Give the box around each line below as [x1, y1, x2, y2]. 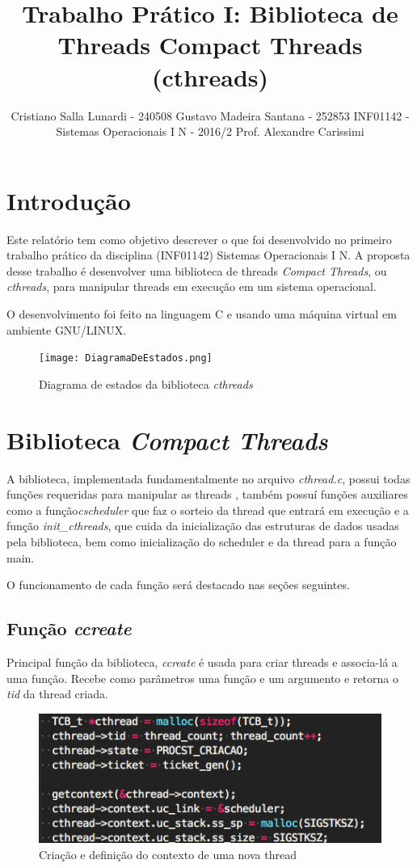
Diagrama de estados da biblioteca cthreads [39, 375, 253, 392]
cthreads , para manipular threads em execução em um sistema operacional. [6, 278, 377, 295]
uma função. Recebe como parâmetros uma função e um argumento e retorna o [6, 669, 398, 686]
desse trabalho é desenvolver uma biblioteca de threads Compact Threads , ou [6, 262, 387, 279]
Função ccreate [6, 616, 132, 641]
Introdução [6, 183, 131, 217]
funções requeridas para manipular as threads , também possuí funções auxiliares [6, 486, 408, 503]
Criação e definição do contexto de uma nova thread [39, 845, 297, 862]
